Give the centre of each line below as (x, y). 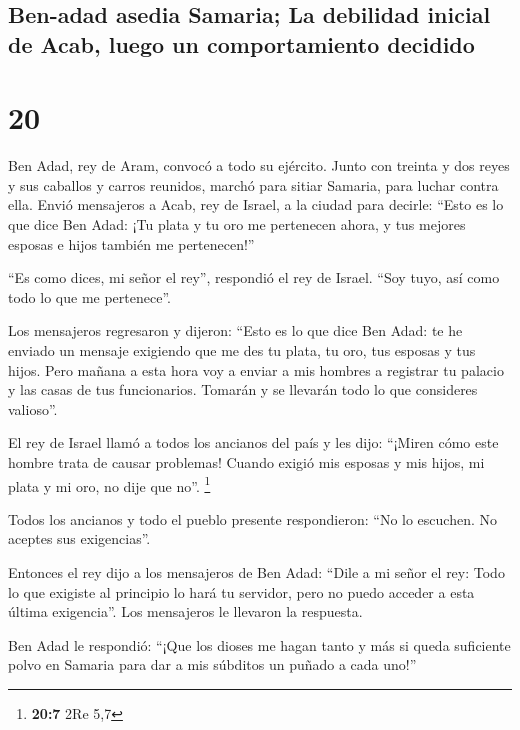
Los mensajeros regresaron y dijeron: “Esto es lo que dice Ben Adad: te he (235, 330)
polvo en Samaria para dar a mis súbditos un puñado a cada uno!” (212, 664)
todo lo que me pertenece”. (89, 296)
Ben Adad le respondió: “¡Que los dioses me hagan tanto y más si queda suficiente (259, 644)
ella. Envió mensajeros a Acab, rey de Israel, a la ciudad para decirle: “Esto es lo (256, 204)
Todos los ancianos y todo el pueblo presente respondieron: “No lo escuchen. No (253, 518)
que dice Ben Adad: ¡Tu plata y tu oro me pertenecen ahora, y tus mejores (237, 224)
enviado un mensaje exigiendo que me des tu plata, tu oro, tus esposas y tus (242, 350)
